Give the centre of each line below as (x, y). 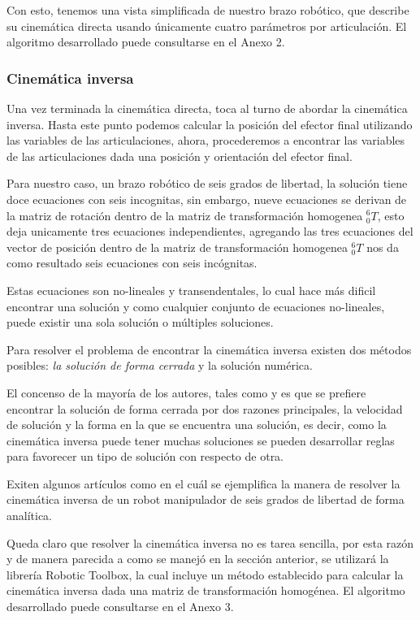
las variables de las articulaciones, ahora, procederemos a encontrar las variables (206, 140)
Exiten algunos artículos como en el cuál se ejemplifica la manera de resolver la (204, 483)
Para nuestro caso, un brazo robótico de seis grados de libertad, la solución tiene (207, 183)
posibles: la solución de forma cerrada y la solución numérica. (160, 365)
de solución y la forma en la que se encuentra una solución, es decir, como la (197, 425)
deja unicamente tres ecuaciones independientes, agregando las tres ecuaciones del (210, 231)
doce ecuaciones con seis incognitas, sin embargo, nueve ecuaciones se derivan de (207, 199)
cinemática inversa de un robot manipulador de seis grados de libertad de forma (206, 499)
